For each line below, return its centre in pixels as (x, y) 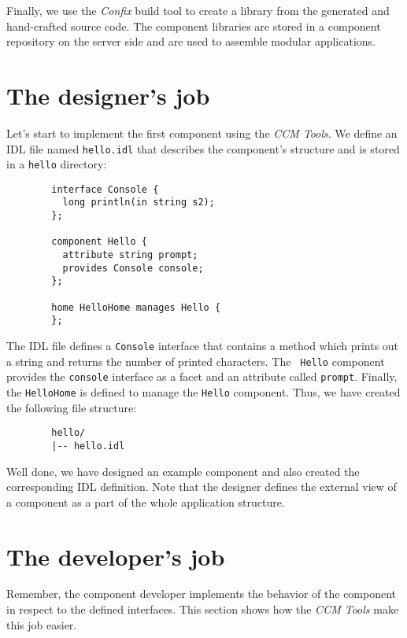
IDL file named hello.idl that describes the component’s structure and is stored (203, 148)
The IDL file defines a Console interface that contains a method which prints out (203, 346)
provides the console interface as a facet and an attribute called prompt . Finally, (202, 376)
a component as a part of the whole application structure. (146, 502)
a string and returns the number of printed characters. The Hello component (196, 361)
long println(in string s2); (139, 203)
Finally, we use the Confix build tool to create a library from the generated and (198, 10)
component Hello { (99, 242)
